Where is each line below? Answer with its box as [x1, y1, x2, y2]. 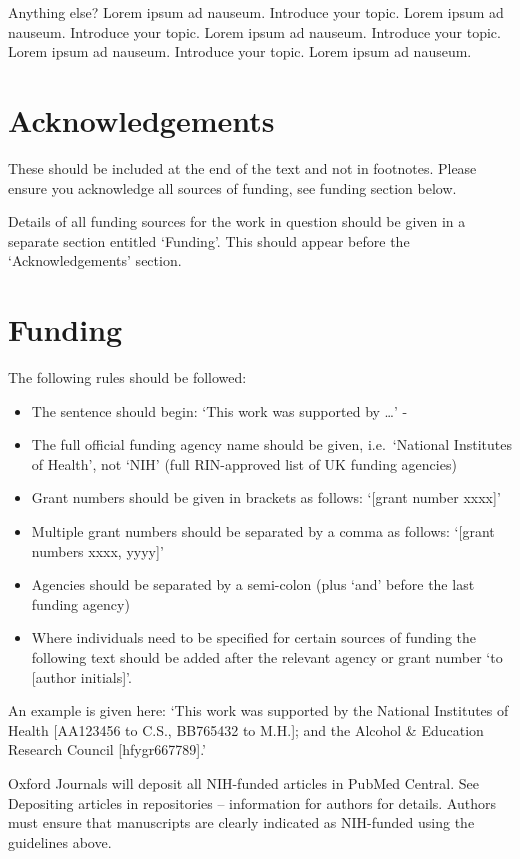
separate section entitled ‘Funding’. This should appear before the [8, 230, 410, 251]
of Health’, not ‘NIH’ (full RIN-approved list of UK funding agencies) [31, 453, 457, 474]
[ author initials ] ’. [31, 666, 132, 687]
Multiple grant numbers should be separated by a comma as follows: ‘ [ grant [31, 520, 495, 541]
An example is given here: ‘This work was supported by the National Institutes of [8, 700, 509, 721]
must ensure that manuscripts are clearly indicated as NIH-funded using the [8, 812, 475, 833]
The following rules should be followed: [8, 367, 247, 387]
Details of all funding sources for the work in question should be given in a [8, 211, 466, 232]
